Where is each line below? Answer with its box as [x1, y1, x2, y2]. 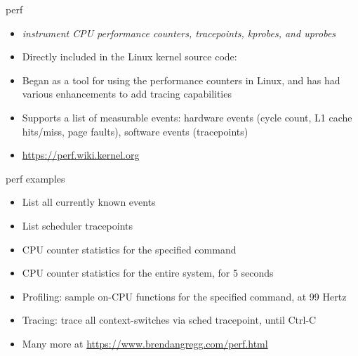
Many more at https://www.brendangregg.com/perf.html [22, 336, 268, 350]
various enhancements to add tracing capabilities [22, 86, 232, 101]
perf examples [6, 171, 65, 185]
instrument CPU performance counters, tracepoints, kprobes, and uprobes [22, 25, 336, 40]
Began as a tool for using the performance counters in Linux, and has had [22, 72, 340, 87]
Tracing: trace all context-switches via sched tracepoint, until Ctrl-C [22, 312, 317, 327]
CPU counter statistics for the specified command [22, 242, 237, 256]
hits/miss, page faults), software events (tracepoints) [22, 124, 248, 138]
